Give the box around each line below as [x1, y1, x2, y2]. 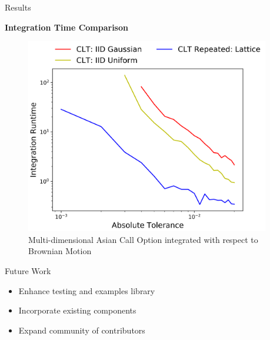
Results [5, 1, 31, 13]
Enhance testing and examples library [18, 284, 155, 296]
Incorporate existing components [18, 304, 136, 316]
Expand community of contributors [18, 324, 145, 336]
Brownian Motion [28, 245, 92, 257]
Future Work [5, 264, 51, 276]
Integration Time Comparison [5, 21, 128, 33]
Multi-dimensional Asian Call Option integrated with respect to [28, 233, 258, 245]
